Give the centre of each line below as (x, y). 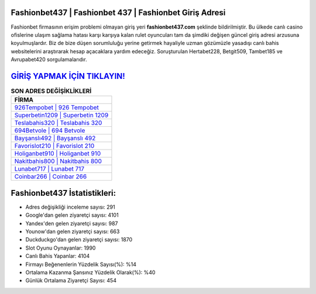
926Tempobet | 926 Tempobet (57, 108)
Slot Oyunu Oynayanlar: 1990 (61, 248)
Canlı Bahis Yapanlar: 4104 (58, 256)
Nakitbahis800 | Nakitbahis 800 (58, 161)
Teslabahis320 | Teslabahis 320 (58, 123)
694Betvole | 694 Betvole (50, 130)
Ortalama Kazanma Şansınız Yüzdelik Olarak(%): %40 (90, 272)
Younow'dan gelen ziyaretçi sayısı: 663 (73, 231)
